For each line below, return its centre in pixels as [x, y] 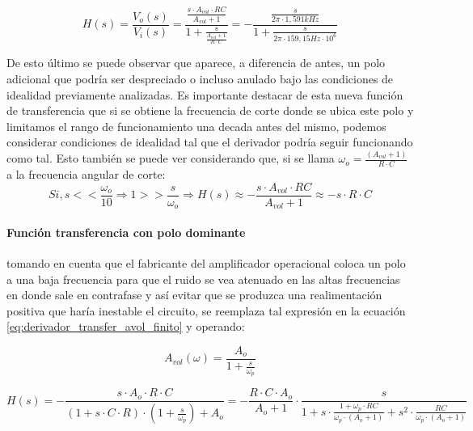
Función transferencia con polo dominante [126, 232]
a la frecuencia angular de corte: [86, 174]
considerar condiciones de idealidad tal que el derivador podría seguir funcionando [210, 142]
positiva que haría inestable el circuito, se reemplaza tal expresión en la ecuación [206, 310]
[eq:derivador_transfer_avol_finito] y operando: [126, 326]
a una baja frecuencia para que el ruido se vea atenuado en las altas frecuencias [203, 279]
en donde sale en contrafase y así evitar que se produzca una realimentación [194, 295]
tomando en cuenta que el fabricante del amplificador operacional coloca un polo [206, 263]
